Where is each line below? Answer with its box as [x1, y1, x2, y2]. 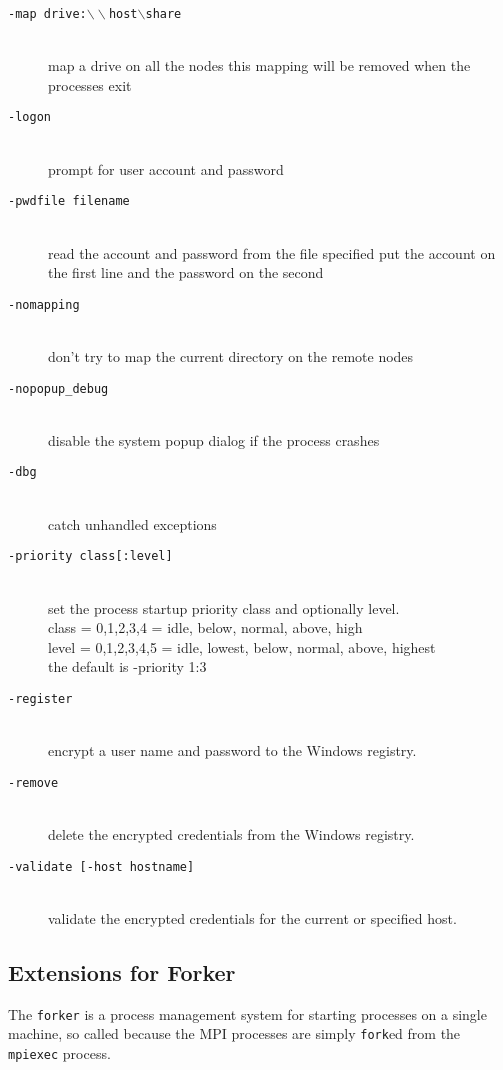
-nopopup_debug [8, 381, 109, 396]
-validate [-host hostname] [8, 859, 195, 874]
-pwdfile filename [8, 194, 130, 209]
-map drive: [8, 7, 87, 21]
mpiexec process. [8, 1042, 111, 1063]
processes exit [48, 74, 132, 95]
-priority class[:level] [8, 549, 173, 564]
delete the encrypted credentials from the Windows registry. [48, 823, 415, 844]
